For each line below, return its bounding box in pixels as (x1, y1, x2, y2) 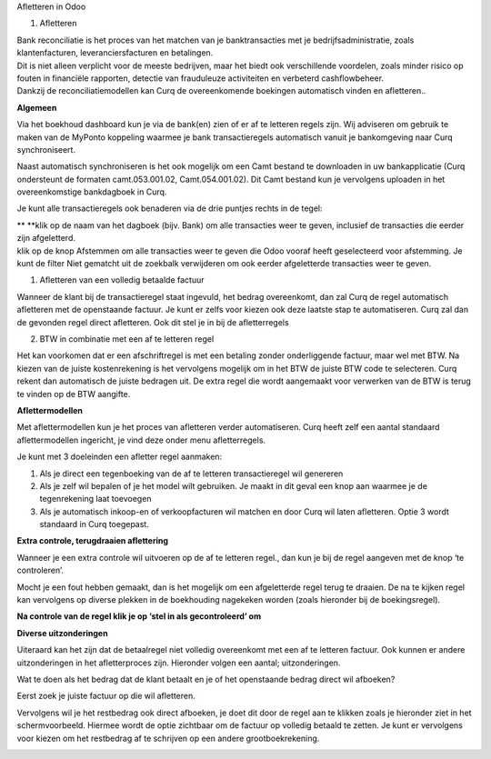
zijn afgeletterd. (16, 233, 76, 244)
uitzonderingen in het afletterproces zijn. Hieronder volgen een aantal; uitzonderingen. (16, 657, 341, 668)
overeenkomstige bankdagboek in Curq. (16, 186, 167, 197)
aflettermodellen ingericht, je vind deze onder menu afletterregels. (16, 434, 266, 445)
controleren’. (16, 564, 64, 576)
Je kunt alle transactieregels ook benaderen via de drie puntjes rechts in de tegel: (16, 203, 323, 214)
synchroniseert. (16, 144, 76, 155)
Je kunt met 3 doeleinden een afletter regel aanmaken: (16, 451, 223, 463)
